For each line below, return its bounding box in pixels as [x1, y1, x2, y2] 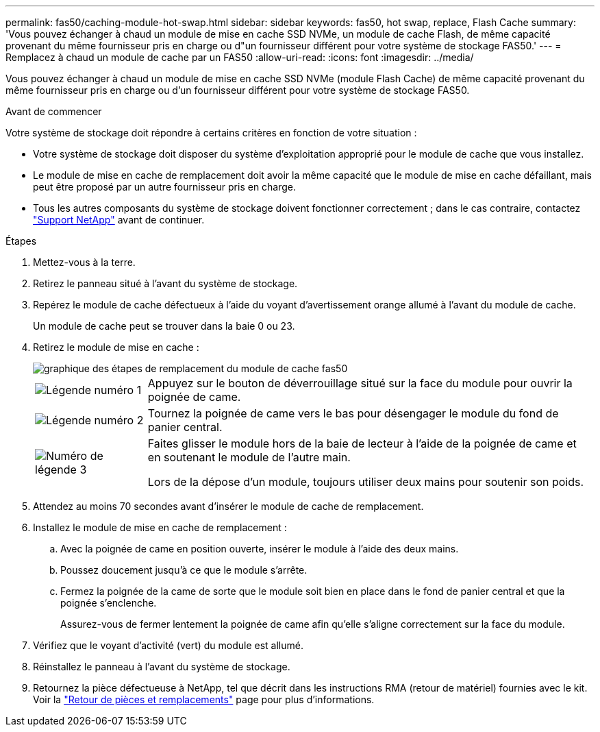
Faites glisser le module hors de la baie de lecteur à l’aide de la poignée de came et [147, 437, 577, 450]
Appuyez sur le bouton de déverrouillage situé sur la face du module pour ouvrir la [147, 376, 573, 390]
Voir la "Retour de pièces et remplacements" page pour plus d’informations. [33, 694, 375, 705]
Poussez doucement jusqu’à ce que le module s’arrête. [60, 564, 308, 576]
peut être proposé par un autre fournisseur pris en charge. [33, 181, 297, 193]
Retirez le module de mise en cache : [33, 341, 199, 353]
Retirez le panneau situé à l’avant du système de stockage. [33, 278, 298, 289]
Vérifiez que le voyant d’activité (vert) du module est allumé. [33, 639, 303, 651]
